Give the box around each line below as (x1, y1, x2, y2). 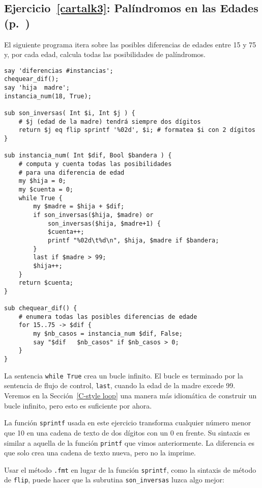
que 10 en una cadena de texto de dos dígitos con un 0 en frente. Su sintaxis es (4, 427, 250, 438)
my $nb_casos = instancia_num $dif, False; (33, 330, 183, 338)
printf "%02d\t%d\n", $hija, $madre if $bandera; (47, 236, 219, 244)
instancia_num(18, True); (4, 92, 92, 100)
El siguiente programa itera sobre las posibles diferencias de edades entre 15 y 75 (4, 39, 256, 49)
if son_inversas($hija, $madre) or (33, 211, 154, 219)
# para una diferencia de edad (18, 169, 125, 176)
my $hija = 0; (18, 177, 66, 185)
